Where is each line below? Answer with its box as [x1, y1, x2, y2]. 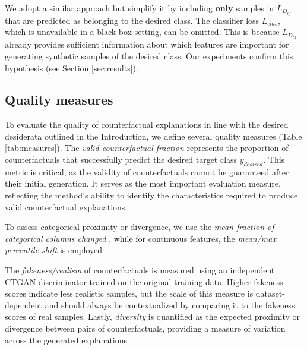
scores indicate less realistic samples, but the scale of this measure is [5, 287, 254, 299]
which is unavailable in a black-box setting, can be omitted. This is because [5, 26, 280, 38]
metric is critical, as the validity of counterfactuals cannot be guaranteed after [5, 165, 289, 178]
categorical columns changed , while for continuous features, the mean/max [5, 232, 276, 244]
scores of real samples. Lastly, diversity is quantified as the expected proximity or [5, 310, 300, 323]
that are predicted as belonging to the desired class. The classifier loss [5, 14, 259, 26]
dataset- [255, 287, 285, 299]
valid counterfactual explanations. [5, 200, 128, 213]
